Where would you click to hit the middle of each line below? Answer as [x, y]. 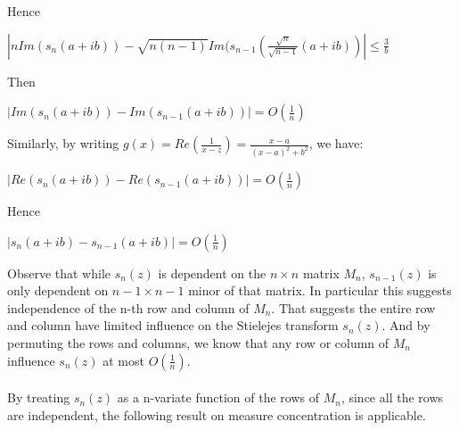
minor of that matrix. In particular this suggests [320, 290]
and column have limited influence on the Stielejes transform [173, 325]
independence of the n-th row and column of [128, 307]
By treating [39, 397]
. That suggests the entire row [353, 307]
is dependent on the [212, 273]
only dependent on [58, 290]
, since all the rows [392, 397]
